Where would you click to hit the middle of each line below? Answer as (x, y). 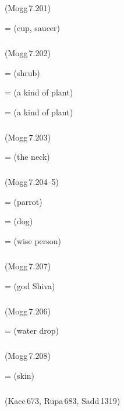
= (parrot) (24, 201)
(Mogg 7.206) (28, 311)
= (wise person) (33, 241)
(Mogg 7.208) (28, 356)
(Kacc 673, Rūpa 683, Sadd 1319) (63, 400)
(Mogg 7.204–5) (32, 182)
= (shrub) (22, 72)
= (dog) (19, 221)
